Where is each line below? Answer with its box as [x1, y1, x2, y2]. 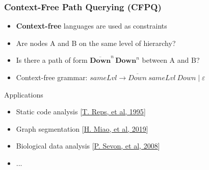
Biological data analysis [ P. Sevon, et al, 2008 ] [16, 140, 160, 151]
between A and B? [142, 55, 200, 65]
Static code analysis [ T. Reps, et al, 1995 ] [16, 106, 146, 117]
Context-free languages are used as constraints [16, 20, 167, 31]
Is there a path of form [16, 55, 88, 65]
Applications [4, 89, 43, 100]
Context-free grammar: [16, 72, 88, 82]
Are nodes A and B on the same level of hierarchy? [16, 37, 176, 48]
